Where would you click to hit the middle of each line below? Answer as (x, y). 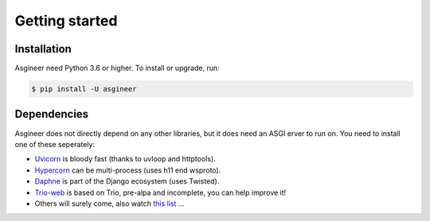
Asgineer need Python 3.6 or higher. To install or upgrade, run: (117, 68)
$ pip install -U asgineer (84, 89)
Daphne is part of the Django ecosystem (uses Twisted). (127, 181)
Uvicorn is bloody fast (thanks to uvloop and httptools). (125, 159)
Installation (43, 49)
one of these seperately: (55, 144)
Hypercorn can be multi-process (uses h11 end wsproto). (128, 170)
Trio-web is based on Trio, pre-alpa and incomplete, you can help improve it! (160, 192)
